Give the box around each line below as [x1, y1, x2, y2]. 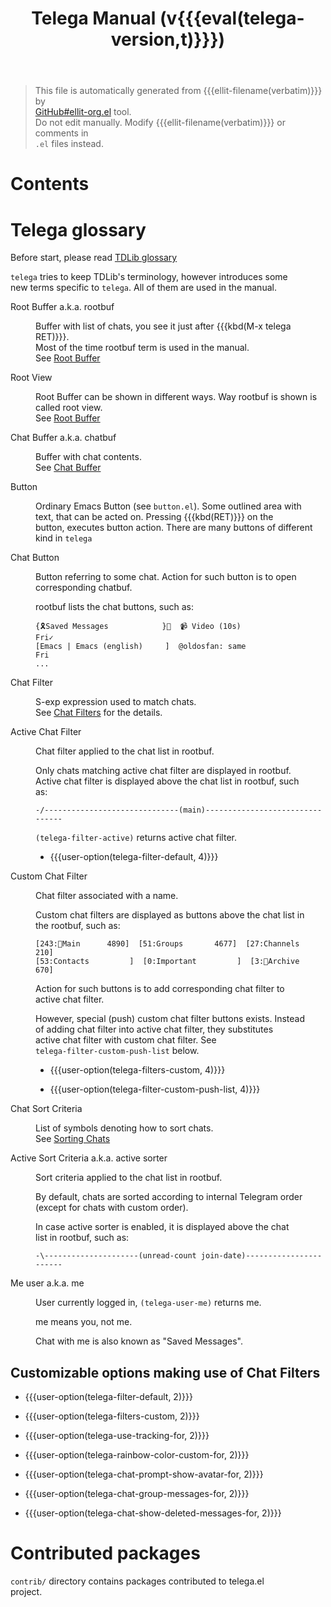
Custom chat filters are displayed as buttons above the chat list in [35, 909, 305, 921]
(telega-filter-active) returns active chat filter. [35, 832, 237, 844]
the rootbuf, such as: [35, 920, 121, 932]
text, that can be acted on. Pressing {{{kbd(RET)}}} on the [35, 511, 274, 523]
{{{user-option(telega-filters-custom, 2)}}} [24, 1410, 200, 1422]
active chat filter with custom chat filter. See [35, 1034, 217, 1046]
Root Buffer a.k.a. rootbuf [10, 301, 115, 313]
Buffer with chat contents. [35, 451, 142, 463]
